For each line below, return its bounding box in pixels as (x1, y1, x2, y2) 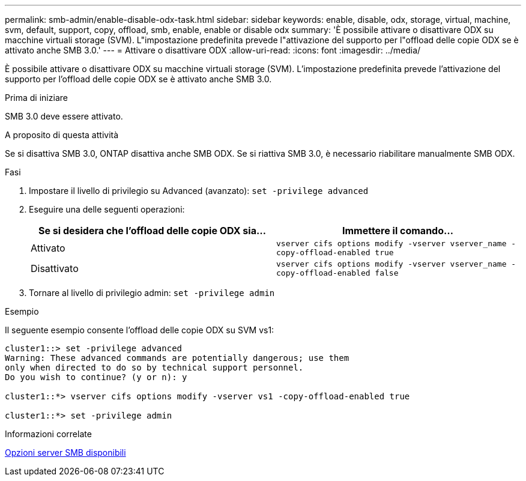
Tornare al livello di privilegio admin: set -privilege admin (29, 288, 275, 298)
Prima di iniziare (5, 92, 68, 103)
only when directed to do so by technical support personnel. (5, 363, 304, 372)
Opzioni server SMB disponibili (5, 447, 126, 458)
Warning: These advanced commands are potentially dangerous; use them (5, 353, 349, 363)
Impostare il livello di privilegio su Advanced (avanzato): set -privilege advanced (29, 186, 369, 196)
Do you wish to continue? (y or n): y (5, 372, 187, 382)
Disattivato (31, 262, 79, 274)
